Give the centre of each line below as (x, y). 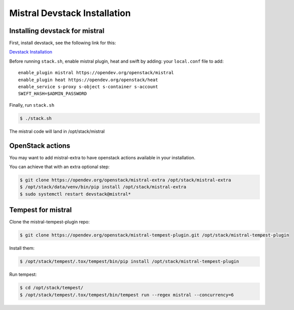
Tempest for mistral (41, 210)
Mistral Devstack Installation (70, 13)
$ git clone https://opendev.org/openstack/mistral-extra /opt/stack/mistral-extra (125, 180)
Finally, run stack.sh (32, 105)
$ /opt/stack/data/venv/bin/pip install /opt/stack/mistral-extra (103, 187)
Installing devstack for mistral (57, 31)
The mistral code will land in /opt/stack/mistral (57, 131)
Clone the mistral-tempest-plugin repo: (50, 222)
